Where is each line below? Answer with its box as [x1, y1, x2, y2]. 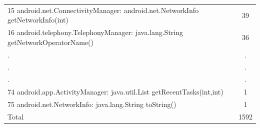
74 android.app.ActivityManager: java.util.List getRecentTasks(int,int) [7, 86, 223, 97]
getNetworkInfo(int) [7, 14, 68, 25]
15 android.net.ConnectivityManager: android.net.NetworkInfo [7, 4, 199, 15]
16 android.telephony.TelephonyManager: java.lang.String [7, 27, 183, 37]
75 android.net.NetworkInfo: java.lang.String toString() [7, 99, 176, 109]
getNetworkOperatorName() [7, 36, 94, 47]
